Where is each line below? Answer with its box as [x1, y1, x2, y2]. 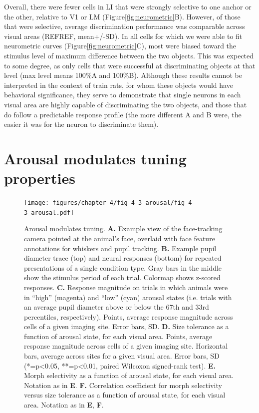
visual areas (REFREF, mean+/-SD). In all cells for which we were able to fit [4, 30, 243, 41]
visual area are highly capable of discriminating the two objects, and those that [4, 99, 247, 109]
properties [4, 168, 75, 188]
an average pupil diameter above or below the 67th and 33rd [24, 302, 209, 312]
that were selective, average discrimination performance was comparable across [4, 21, 245, 31]
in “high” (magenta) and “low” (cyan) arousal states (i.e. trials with [24, 292, 232, 302]
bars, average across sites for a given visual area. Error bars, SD [24, 351, 220, 361]
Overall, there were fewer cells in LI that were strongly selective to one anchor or [4, 1, 252, 11]
